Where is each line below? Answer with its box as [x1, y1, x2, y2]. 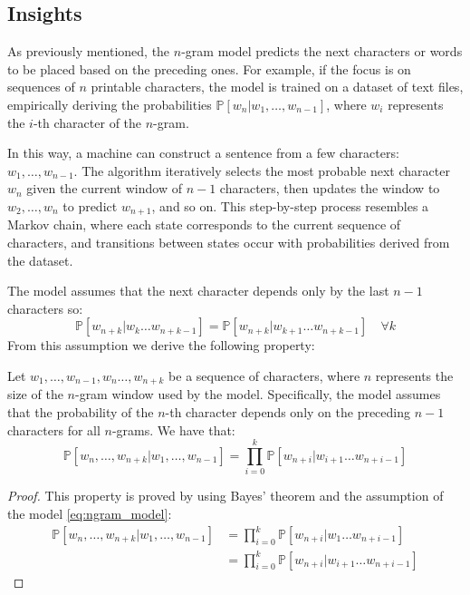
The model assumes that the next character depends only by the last [7, 281, 389, 300]
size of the [7, 385, 63, 404]
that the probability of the [7, 403, 154, 422]
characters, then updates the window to [219, 179, 440, 198]
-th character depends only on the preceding [165, 403, 411, 422]
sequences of [7, 77, 75, 96]
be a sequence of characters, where [168, 366, 360, 385]
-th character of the [33, 112, 142, 132]
